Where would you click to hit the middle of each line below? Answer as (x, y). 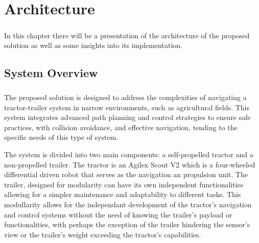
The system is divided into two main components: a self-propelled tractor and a (129, 154)
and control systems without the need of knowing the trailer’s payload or (118, 214)
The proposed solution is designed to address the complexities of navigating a (125, 97)
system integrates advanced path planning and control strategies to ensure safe (127, 117)
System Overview (51, 73)
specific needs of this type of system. (61, 137)
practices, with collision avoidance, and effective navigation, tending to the (121, 127)
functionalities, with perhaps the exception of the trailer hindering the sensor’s (127, 224)
